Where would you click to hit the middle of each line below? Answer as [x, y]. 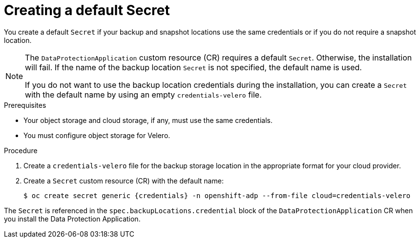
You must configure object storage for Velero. [97, 135]
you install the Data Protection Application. [72, 219]
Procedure [21, 150]
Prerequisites [25, 105]
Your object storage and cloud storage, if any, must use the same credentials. [148, 120]
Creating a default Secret [87, 10]
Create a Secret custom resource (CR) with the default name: [124, 181]
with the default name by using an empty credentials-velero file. [143, 94]
